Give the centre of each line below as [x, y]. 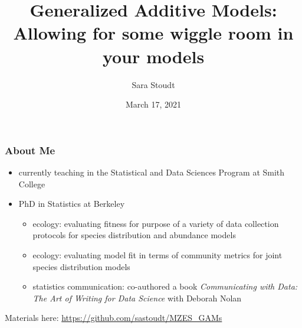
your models [153, 56]
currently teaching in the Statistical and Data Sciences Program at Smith [152, 172]
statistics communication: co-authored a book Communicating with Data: [165, 286]
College [32, 184]
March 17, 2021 [153, 104]
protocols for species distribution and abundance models [134, 235]
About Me [30, 150]
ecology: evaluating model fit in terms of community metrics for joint [157, 254]
